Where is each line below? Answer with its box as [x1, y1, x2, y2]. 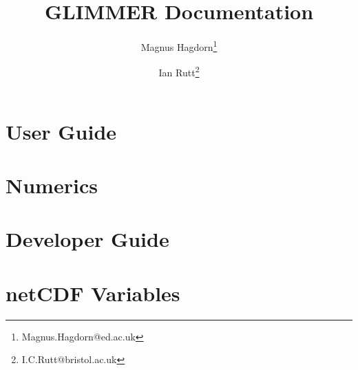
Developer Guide [6, 225, 169, 253]
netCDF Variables [6, 279, 180, 307]
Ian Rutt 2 [158, 63, 200, 80]
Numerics [6, 171, 98, 199]
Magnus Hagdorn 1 [140, 38, 218, 54]
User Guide [6, 117, 117, 145]
